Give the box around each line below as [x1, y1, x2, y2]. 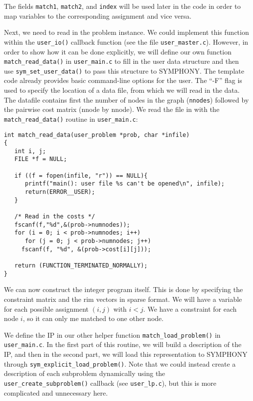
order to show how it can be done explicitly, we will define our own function [4, 46, 231, 56]
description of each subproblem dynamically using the [4, 368, 165, 378]
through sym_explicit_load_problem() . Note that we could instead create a [4, 358, 236, 369]
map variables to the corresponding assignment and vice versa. [4, 10, 192, 21]
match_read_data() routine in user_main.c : [4, 113, 138, 124]
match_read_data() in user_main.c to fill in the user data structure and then [4, 56, 239, 66]
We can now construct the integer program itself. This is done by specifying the [4, 284, 243, 294]
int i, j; [14, 147, 46, 155]
